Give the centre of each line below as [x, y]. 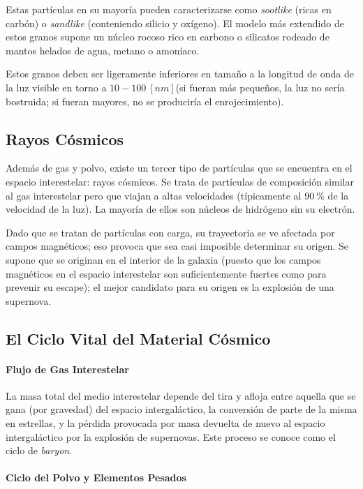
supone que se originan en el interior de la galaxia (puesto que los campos [163, 259]
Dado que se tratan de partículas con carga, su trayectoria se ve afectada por [170, 232]
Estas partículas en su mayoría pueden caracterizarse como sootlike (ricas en [169, 9]
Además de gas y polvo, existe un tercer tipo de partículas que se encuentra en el [179, 168]
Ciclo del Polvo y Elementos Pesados [96, 477]
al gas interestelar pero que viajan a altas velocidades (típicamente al [154, 195]
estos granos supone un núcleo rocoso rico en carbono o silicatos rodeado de [168, 37]
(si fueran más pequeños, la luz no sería [260, 87]
